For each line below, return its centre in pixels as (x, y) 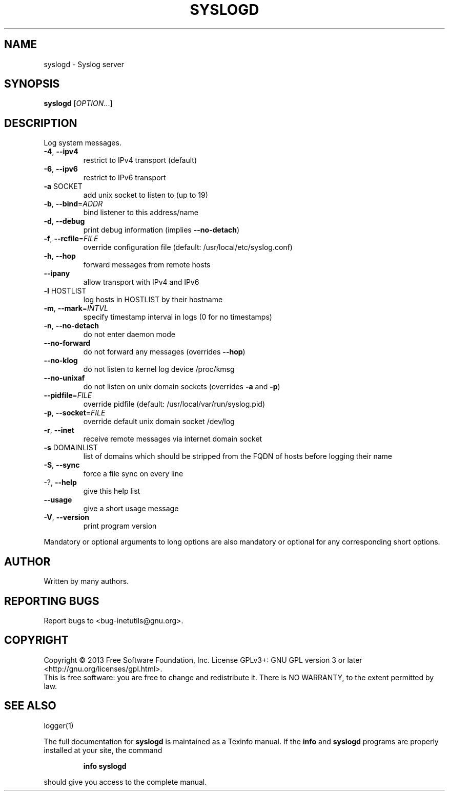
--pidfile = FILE (68, 395)
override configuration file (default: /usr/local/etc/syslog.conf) (188, 247)
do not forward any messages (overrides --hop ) (164, 352)
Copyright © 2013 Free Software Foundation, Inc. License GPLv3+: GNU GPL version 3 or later (203, 660)
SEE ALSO (30, 706)
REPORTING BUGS (52, 601)
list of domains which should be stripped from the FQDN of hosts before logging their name (238, 456)
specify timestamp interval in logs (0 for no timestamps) (178, 317)
